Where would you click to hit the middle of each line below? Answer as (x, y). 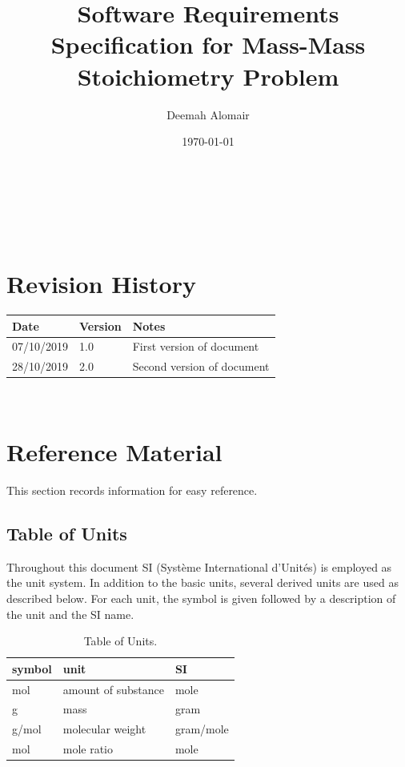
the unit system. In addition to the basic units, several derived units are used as (202, 582)
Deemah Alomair (208, 114)
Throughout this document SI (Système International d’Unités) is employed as (199, 566)
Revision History (101, 284)
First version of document (196, 346)
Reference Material (114, 452)
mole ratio (88, 749)
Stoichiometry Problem (208, 76)
